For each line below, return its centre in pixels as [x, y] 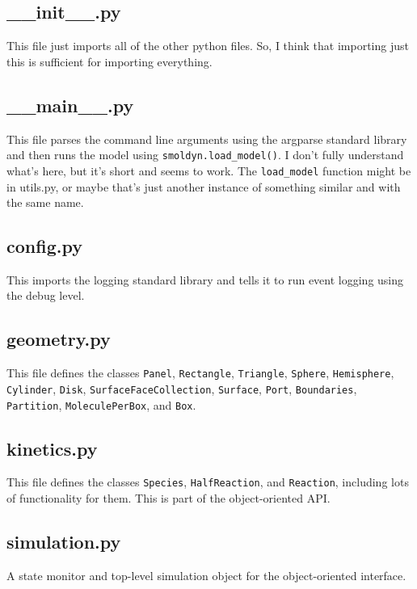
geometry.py [59, 339]
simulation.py [64, 542]
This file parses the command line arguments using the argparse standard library [207, 139]
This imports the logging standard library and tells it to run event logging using [205, 279]
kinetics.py [52, 448]
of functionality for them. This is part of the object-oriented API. [168, 498]
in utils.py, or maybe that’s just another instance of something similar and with [204, 186]
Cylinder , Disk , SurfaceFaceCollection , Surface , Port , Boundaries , [182, 388]
